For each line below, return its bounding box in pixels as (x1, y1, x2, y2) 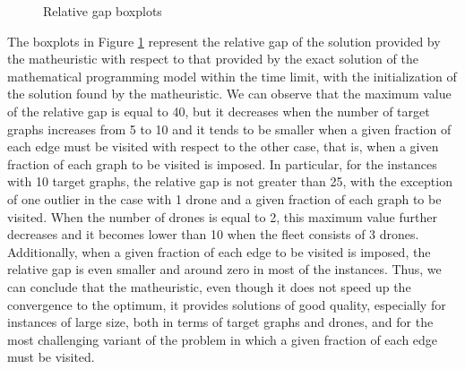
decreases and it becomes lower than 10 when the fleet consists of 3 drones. (7, 225, 419, 244)
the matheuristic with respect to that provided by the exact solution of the (7, 49, 418, 68)
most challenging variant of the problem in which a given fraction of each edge (7, 330, 438, 348)
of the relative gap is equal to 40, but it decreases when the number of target (7, 101, 430, 120)
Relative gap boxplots (43, 2, 162, 20)
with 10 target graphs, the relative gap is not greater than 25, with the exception (7, 172, 452, 191)
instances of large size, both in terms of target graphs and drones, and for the (7, 313, 434, 331)
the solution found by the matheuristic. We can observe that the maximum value (7, 84, 452, 103)
